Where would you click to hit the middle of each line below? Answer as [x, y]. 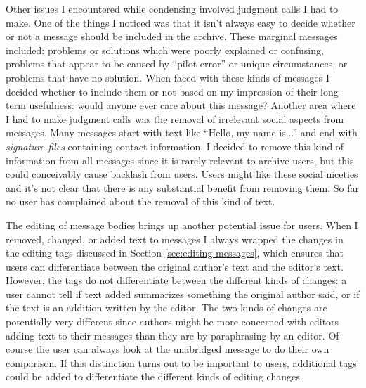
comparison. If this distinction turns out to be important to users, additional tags [181, 362]
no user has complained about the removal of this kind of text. [140, 201]
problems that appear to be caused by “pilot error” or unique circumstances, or [177, 64]
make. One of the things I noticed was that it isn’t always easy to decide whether [181, 22]
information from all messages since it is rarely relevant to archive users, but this [180, 160]
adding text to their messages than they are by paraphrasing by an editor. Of [172, 335]
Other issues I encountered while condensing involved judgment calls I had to [172, 8]
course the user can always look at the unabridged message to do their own [168, 349]
